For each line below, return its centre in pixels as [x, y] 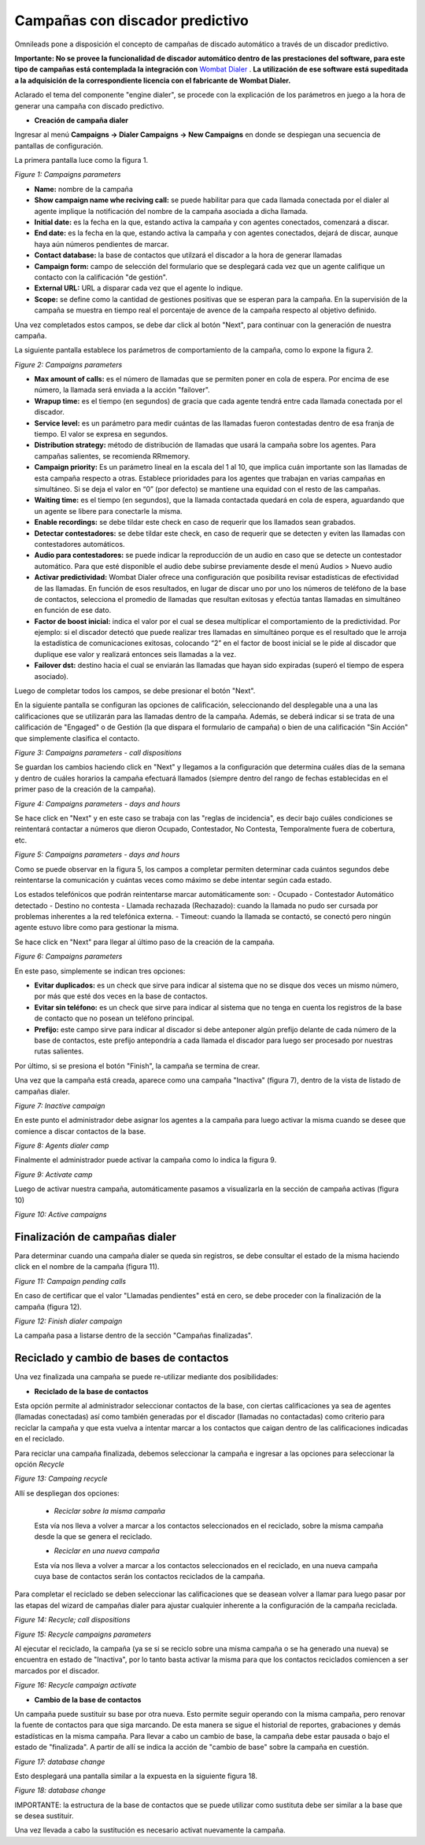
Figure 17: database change [60, 1762]
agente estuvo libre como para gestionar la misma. [97, 928]
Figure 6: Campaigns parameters [68, 957]
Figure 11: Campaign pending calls [70, 1281]
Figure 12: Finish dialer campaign [68, 1321]
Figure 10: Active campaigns [61, 1215]
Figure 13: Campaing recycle [61, 1478]
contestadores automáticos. [79, 544]
